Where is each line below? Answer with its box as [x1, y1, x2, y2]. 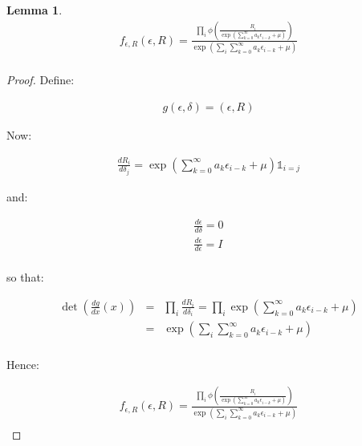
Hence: [6, 355, 39, 372]
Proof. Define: [6, 71, 75, 88]
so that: [6, 269, 44, 286]
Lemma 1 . [6, 2, 63, 18]
